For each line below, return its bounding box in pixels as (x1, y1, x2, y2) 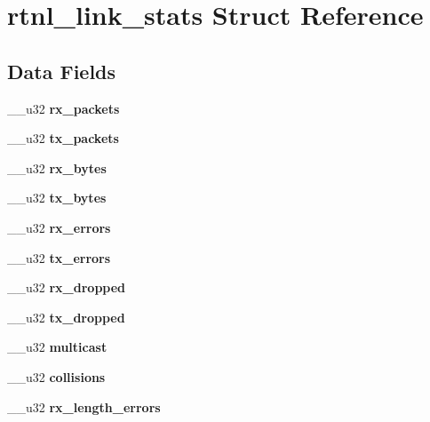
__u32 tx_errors (7, 248, 111, 267)
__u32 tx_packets (7, 129, 119, 147)
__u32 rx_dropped (7, 278, 126, 297)
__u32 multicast (7, 338, 107, 356)
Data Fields (7, 57, 116, 84)
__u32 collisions (7, 367, 106, 386)
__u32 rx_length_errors (7, 397, 161, 416)
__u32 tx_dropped (7, 307, 125, 326)
